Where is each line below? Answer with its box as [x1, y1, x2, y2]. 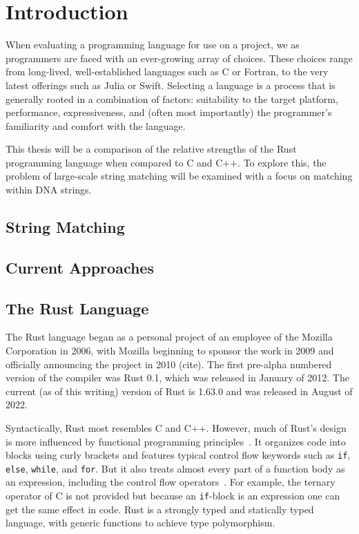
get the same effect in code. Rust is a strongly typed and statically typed [6, 502, 314, 516]
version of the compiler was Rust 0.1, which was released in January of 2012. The [6, 370, 349, 385]
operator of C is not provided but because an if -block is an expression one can [6, 488, 340, 503]
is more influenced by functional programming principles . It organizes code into [6, 434, 346, 448]
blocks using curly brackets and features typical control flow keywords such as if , [6, 448, 351, 462]
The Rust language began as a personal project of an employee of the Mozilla [6, 330, 333, 344]
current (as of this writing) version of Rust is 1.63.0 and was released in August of [6, 383, 353, 398]
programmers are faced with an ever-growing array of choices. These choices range [6, 50, 353, 65]
